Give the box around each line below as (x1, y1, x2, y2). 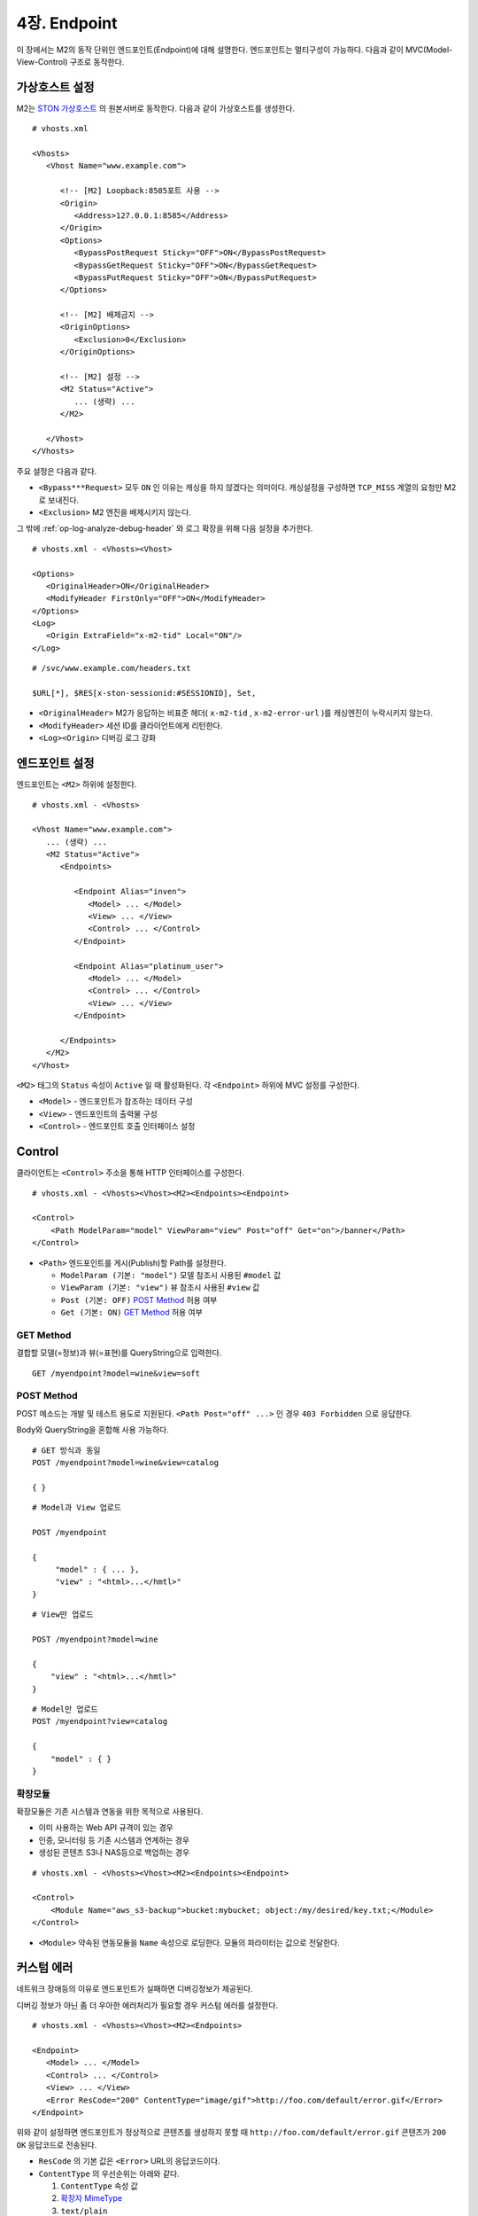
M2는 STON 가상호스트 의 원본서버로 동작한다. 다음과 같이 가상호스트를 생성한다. (16, 103, 296, 113)
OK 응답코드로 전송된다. (16, 2139, 97, 2150)
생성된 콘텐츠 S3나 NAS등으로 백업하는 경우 (38, 1847, 190, 1858)
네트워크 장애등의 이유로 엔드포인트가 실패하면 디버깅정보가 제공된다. (16, 1984, 253, 1994)
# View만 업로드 (32, 1610, 94, 1619)
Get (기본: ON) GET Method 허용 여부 (60, 1307, 203, 1318)
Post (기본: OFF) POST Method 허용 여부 (60, 1294, 218, 1305)
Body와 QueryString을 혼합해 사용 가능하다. (16, 1424, 170, 1435)
